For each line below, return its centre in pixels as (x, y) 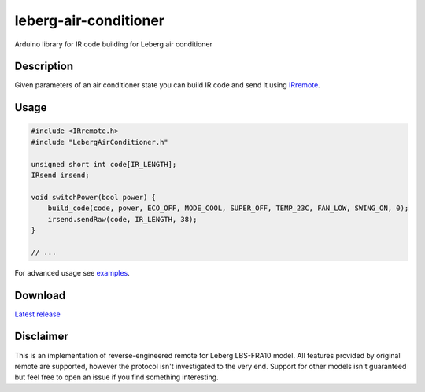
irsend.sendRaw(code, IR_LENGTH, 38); (122, 219)
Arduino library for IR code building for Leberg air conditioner (113, 44)
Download (40, 295)
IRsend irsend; (60, 176)
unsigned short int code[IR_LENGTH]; (104, 164)
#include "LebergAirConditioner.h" (100, 142)
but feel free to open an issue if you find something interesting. (117, 377)
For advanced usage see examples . (72, 272)
